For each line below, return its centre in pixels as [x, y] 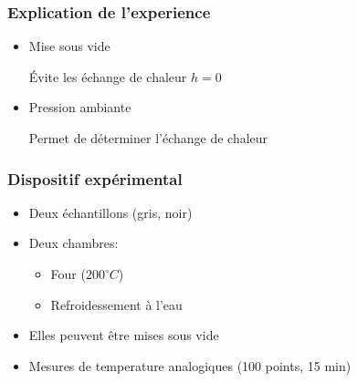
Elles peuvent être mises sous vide [124, 335]
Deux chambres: [73, 243]
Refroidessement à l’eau [116, 304]
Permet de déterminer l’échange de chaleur [148, 138]
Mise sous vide [69, 46]
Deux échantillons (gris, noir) [110, 212]
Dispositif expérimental [95, 178]
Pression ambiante [80, 107]
